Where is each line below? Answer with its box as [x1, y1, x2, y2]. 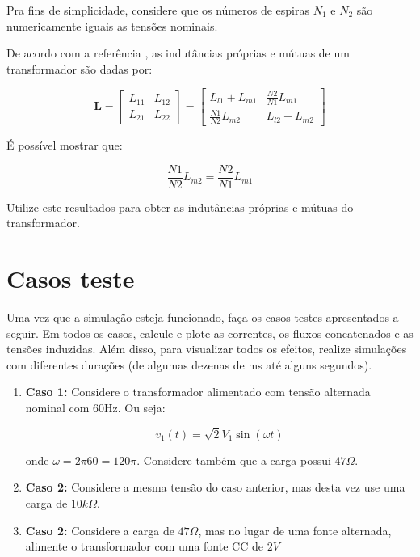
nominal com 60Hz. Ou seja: [25, 399, 166, 416]
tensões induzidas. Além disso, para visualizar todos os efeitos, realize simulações [6, 340, 407, 357]
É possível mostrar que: [6, 137, 123, 154]
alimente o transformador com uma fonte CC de [25, 538, 263, 555]
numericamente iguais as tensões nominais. [6, 17, 218, 34]
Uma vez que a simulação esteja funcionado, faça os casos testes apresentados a [6, 309, 399, 326]
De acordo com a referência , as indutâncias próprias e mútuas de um [6, 44, 350, 61]
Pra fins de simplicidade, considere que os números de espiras [6, 2, 309, 18]
